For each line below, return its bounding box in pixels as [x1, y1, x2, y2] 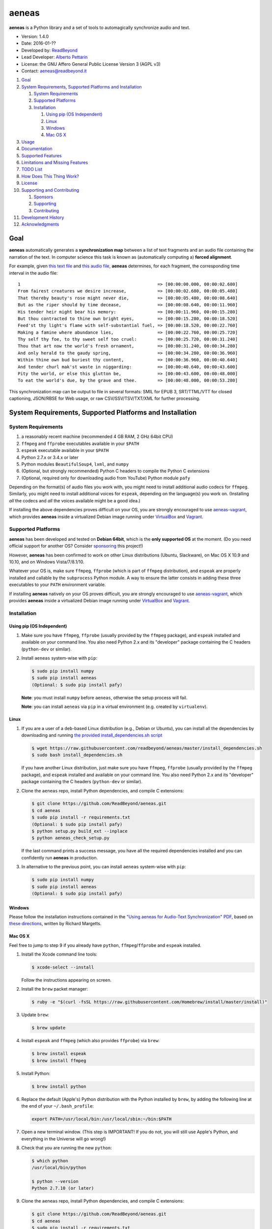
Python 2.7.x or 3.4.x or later [21, 454, 79, 460]
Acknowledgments [21, 221, 59, 227]
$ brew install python [31, 1083, 86, 1089]
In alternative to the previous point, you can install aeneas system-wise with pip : [21, 864, 186, 870]
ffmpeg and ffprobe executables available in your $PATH [21, 440, 139, 446]
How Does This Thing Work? [21, 173, 80, 179]
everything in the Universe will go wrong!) [21, 1136, 106, 1141]
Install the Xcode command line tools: [21, 951, 98, 957]
